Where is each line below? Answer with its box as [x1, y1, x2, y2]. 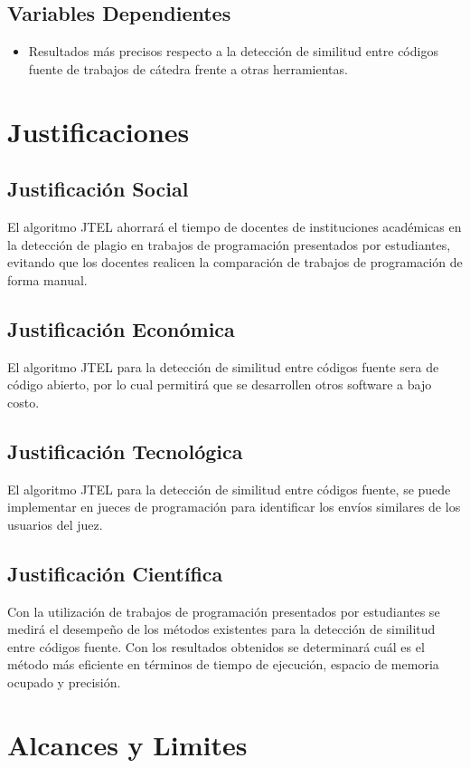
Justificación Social [7, 175, 189, 203]
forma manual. [7, 270, 88, 289]
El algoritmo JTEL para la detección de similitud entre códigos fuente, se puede [7, 479, 451, 498]
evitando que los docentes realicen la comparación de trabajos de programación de [7, 253, 463, 272]
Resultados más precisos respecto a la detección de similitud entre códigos [28, 42, 438, 61]
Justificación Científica [7, 559, 223, 587]
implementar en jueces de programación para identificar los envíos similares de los [7, 497, 461, 516]
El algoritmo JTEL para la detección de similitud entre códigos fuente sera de [7, 357, 439, 376]
